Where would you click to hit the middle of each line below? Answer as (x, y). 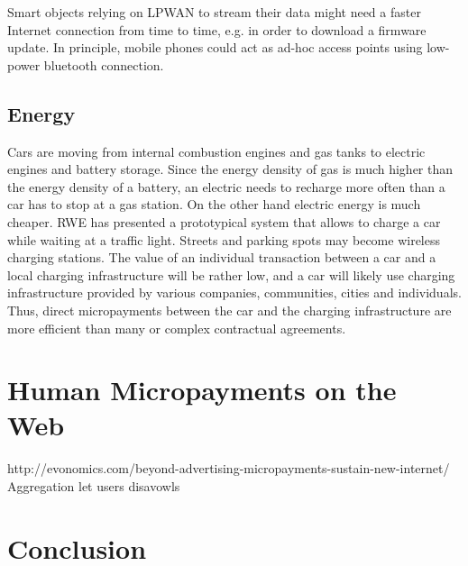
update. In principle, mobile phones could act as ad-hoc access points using (215, 47)
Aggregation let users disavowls (94, 486)
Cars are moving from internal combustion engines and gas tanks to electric (216, 151)
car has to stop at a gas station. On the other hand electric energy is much (214, 204)
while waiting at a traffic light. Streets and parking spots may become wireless (224, 239)
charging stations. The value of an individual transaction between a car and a (222, 257)
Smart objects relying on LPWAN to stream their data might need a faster (214, 12)
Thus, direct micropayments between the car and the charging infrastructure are (229, 310)
